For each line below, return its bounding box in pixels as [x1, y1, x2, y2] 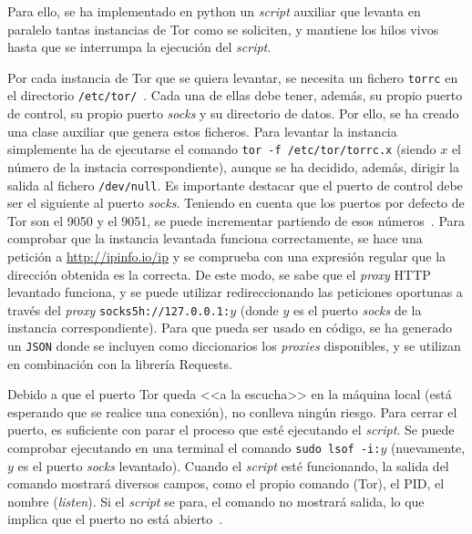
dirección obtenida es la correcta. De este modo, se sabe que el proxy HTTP [7, 264, 431, 283]
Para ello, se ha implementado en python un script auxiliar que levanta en [7, 2, 421, 20]
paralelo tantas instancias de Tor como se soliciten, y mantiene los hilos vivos [7, 19, 439, 38]
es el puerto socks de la [292, 300, 422, 319]
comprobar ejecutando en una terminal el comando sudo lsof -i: [7, 438, 381, 457]
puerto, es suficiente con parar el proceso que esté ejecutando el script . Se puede [7, 420, 455, 439]
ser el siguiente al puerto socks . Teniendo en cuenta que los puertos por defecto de [7, 193, 465, 212]
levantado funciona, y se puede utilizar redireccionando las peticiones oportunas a [7, 282, 463, 302]
